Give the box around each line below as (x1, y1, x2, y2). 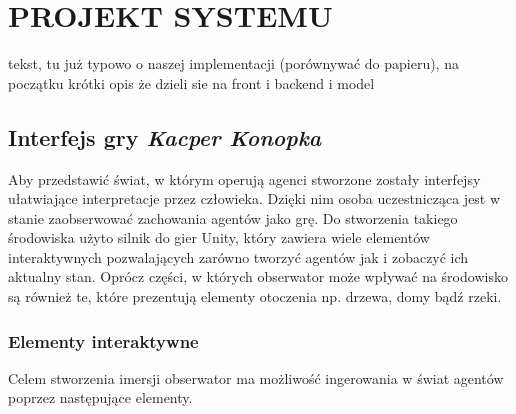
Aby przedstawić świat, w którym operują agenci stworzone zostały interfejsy (8, 168, 481, 189)
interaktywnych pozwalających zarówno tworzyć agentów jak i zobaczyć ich (8, 246, 469, 267)
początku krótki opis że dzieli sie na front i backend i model (8, 72, 375, 93)
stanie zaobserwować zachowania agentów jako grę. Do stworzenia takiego (8, 207, 458, 228)
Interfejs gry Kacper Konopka (8, 121, 322, 152)
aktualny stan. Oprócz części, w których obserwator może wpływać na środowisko (8, 266, 508, 287)
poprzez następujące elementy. (8, 387, 193, 408)
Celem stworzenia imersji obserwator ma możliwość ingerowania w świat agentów (8, 367, 504, 388)
